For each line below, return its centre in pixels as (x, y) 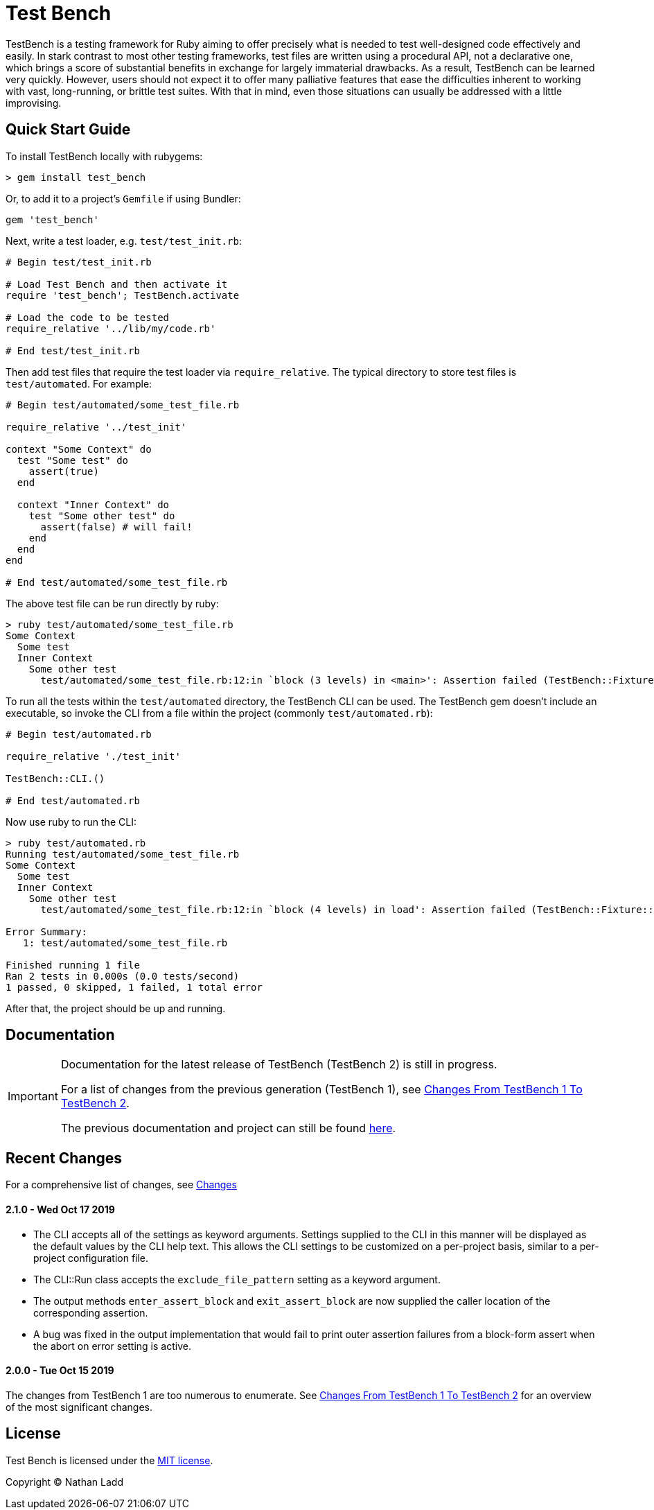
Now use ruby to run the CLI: (71, 822)
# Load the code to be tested (88, 317)
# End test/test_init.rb (73, 350)
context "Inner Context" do (93, 504)
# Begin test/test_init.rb (79, 262)
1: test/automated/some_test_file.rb (125, 943)
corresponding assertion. (91, 1312)
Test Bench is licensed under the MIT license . (109, 1460)
